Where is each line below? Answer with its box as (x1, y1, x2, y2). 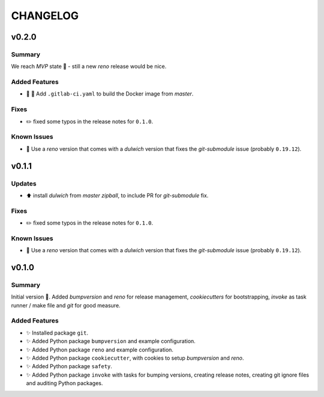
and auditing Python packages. (26, 380, 103, 387)
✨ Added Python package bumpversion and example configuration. (26, 338, 196, 345)
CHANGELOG (11, 9, 79, 22)
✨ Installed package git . (26, 329, 88, 336)
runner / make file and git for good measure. (11, 302, 121, 309)
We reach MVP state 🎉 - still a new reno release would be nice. (11, 63, 167, 70)
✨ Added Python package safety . (26, 363, 112, 370)
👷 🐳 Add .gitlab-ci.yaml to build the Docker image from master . (26, 90, 194, 97)
